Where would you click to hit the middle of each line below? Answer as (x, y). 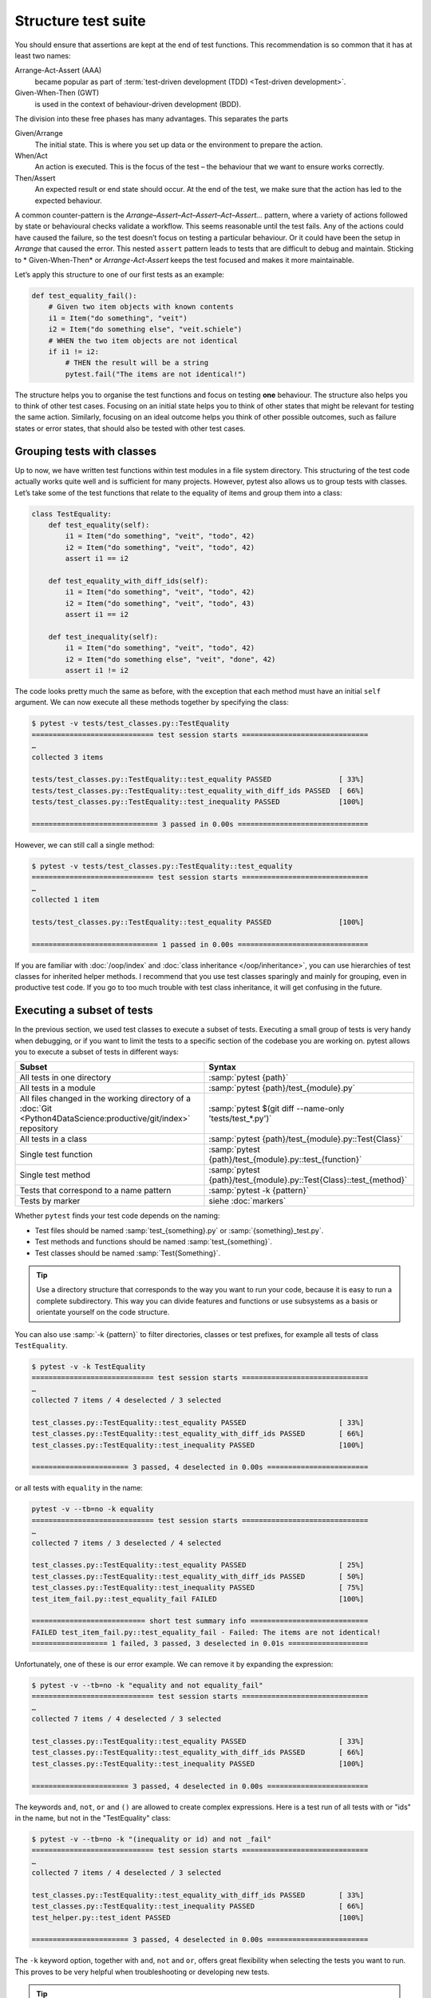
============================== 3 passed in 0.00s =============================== (200, 824)
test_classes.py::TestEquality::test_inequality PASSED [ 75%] (198, 1588)
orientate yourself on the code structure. (103, 1312)
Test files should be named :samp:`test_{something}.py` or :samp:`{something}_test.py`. (179, 1230)
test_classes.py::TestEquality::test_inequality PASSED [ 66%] (198, 1906)
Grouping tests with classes (86, 451)
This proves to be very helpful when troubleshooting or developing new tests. (142, 1972)
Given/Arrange (39, 133)
